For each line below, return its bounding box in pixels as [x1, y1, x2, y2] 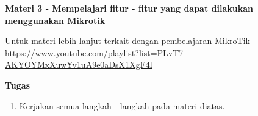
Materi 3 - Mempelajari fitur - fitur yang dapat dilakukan [5, 2, 253, 14]
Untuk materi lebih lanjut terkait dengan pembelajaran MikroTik [5, 34, 250, 47]
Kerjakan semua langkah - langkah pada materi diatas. [19, 99, 225, 112]
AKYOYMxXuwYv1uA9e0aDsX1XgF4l [5, 58, 152, 71]
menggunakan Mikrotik [5, 13, 106, 26]
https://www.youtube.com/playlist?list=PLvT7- [5, 46, 186, 59]
